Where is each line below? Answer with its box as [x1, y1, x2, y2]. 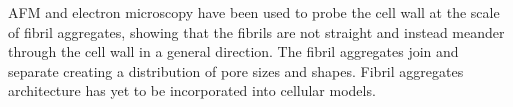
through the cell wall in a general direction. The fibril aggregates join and [8, 41, 459, 62]
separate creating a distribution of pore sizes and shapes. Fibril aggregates [8, 60, 464, 81]
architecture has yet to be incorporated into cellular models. [8, 80, 376, 101]
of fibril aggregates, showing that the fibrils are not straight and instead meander [8, 21, 505, 42]
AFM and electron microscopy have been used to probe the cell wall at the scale [8, 2, 500, 22]
